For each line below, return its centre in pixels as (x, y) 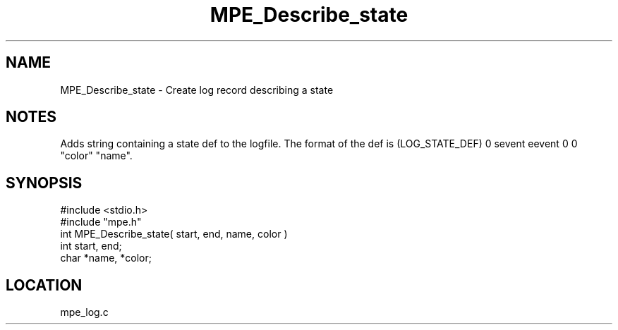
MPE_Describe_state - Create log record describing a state (197, 90)
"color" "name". (96, 156)
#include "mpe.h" (101, 222)
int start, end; (91, 246)
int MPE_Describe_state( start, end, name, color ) (174, 234)
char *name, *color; (106, 258)
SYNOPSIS (44, 183)
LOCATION (44, 285)
